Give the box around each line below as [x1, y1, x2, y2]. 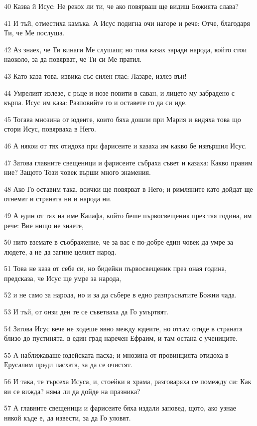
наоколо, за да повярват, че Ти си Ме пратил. [4, 54, 142, 64]
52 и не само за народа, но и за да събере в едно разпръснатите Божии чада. [4, 289, 237, 300]
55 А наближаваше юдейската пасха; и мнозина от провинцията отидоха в [4, 349, 229, 360]
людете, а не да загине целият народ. [4, 246, 117, 257]
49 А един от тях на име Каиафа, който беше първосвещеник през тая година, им [4, 210, 252, 220]
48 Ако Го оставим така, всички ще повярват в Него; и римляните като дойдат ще [4, 183, 253, 194]
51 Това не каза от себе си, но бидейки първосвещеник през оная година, [4, 263, 227, 274]
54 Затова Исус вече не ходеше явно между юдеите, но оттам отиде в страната [4, 323, 243, 333]
